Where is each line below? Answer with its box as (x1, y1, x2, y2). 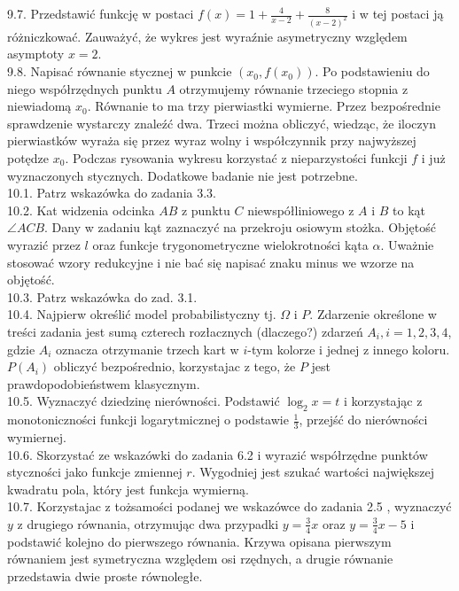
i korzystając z (344, 392, 423, 410)
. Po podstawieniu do (315, 62, 430, 81)
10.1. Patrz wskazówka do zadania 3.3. (7, 183, 216, 202)
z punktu (181, 200, 230, 219)
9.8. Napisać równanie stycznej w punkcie (7, 62, 232, 81)
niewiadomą (7, 97, 72, 115)
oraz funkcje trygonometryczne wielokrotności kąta (92, 236, 369, 253)
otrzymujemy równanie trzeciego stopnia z (179, 79, 408, 97)
